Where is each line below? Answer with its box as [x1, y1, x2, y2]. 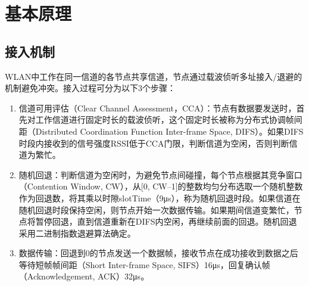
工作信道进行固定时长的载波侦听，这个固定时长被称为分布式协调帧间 [35, 113, 302, 126]
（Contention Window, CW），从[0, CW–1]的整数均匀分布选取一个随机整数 [18, 180, 303, 192]
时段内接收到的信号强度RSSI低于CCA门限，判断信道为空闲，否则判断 [18, 136, 289, 149]
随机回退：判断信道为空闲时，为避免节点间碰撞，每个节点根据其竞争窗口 [18, 168, 302, 181]
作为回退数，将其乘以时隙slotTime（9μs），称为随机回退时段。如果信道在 [18, 191, 301, 204]
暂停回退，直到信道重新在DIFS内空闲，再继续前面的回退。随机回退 [35, 215, 297, 228]
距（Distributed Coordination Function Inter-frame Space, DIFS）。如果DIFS [18, 125, 304, 137]
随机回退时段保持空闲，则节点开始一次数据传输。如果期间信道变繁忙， [18, 203, 294, 216]
